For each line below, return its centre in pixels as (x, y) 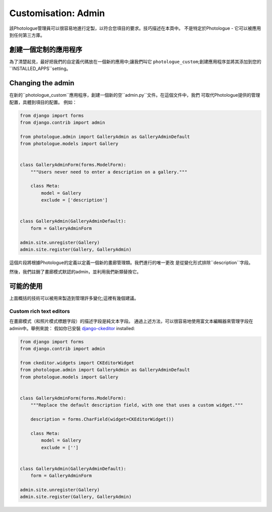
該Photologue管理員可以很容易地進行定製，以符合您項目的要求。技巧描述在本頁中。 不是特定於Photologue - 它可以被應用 (135, 28)
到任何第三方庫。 (27, 35)
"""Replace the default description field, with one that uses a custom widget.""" (137, 405)
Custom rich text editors (40, 311)
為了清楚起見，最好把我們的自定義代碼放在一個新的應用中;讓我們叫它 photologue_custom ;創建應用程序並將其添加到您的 (135, 61)
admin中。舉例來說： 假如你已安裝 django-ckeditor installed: (72, 328)
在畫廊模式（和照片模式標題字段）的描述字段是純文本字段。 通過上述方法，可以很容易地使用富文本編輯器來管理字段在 (131, 321)
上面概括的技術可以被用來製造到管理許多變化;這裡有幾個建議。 (74, 298)
